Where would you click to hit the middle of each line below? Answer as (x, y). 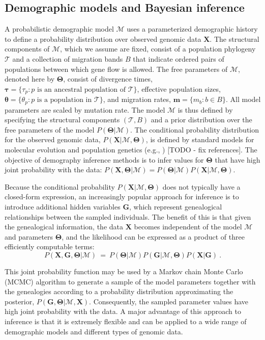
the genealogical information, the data (64, 227)
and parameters (29, 236)
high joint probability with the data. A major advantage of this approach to (123, 311)
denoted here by (30, 79)
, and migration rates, (137, 99)
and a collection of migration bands (68, 58)
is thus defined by (205, 109)
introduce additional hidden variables (63, 207)
